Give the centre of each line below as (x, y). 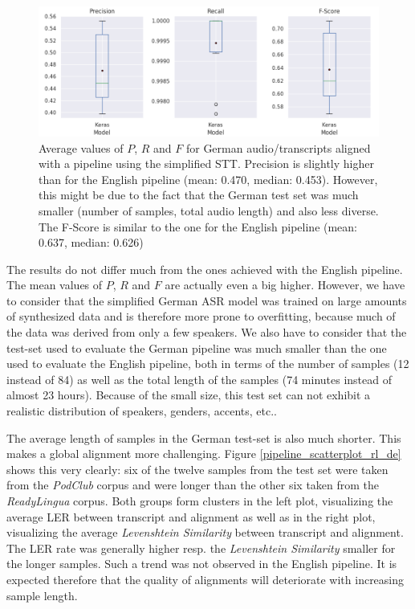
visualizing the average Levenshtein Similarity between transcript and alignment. (205, 532)
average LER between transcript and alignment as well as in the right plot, (191, 516)
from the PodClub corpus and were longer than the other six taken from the (193, 485)
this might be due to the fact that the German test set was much (199, 195)
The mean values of (55, 285)
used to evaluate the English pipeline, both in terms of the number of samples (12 (208, 364)
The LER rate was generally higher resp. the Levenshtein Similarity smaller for (201, 548)
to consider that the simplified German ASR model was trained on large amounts (207, 300)
